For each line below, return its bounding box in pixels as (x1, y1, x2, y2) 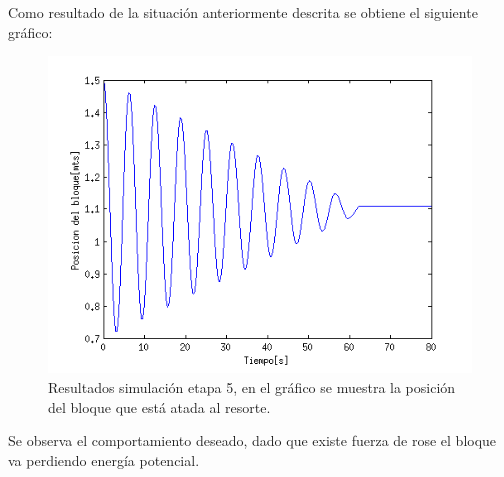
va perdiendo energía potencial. (8, 449, 200, 470)
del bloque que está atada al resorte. (48, 396, 271, 417)
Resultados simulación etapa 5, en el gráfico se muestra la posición (48, 376, 456, 397)
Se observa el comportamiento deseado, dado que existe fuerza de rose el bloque (8, 430, 497, 451)
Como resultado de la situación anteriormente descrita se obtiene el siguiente (8, 2, 478, 22)
